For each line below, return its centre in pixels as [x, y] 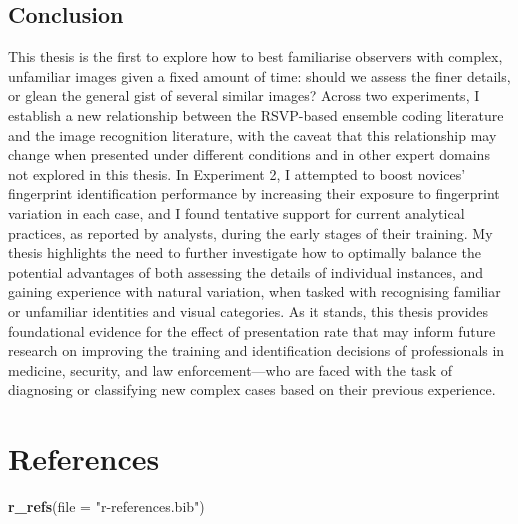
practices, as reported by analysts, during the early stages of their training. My [250, 232]
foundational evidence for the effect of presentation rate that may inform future [252, 330]
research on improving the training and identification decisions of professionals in [256, 350]
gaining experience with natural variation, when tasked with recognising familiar [254, 291]
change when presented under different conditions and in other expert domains [249, 154]
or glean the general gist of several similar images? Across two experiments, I [244, 95]
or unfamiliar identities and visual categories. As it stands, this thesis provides [248, 310]
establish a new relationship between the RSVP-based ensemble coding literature [256, 114]
